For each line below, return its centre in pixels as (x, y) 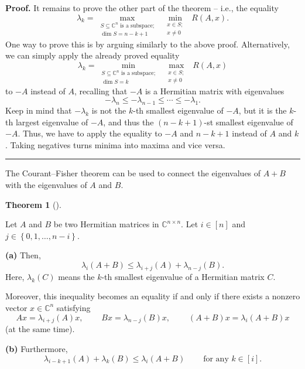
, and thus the (128, 122)
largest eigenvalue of (52, 122)
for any (216, 359)
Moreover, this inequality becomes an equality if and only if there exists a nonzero (153, 296)
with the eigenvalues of (46, 185)
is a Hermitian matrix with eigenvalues (215, 90)
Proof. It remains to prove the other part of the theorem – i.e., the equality (142, 8)
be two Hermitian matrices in (106, 224)
